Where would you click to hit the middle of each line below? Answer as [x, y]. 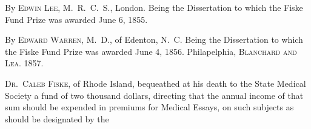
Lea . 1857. [24, 63]
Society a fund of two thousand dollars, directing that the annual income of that [154, 95]
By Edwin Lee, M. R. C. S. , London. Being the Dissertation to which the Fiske [154, 7]
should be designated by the [57, 118]
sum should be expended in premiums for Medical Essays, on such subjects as [149, 107]
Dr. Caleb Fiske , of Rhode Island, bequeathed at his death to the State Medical [155, 83]
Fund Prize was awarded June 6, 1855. [76, 19]
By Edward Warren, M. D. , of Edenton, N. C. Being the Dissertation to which [154, 39]
